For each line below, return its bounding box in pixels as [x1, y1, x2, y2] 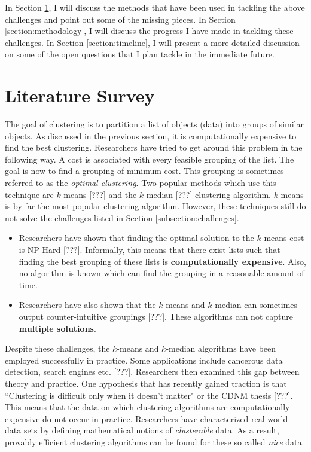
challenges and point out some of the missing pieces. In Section [5, 13, 236, 25]
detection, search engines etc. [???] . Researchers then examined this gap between [5, 365, 300, 378]
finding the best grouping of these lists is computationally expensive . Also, [19, 255, 306, 267]
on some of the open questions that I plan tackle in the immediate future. [5, 48, 275, 60]
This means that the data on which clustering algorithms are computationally [5, 401, 290, 413]
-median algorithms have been [166, 342, 276, 355]
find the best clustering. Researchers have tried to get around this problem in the [5, 141, 303, 154]
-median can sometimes [212, 298, 298, 311]
